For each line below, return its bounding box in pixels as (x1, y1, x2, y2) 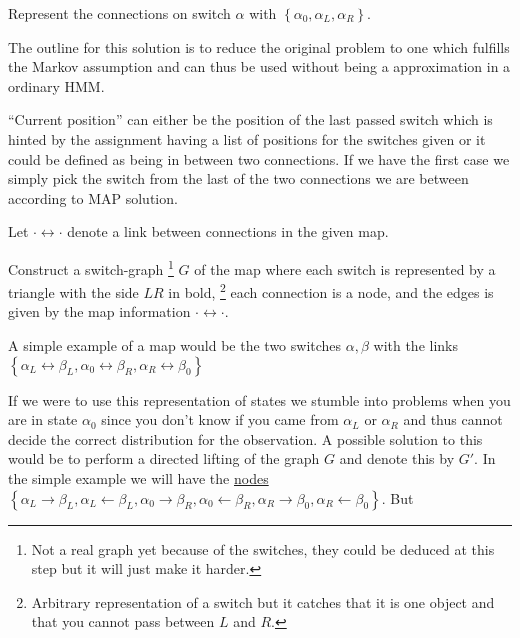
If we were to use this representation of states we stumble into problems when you (8, 389, 511, 410)
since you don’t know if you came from (101, 409, 339, 430)
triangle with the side (8, 281, 139, 302)
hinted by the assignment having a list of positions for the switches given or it (8, 128, 486, 149)
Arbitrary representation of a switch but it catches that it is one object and (31, 591, 495, 612)
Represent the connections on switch (8, 3, 231, 23)
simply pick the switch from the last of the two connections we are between (8, 168, 469, 189)
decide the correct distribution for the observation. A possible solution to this (8, 428, 483, 449)
